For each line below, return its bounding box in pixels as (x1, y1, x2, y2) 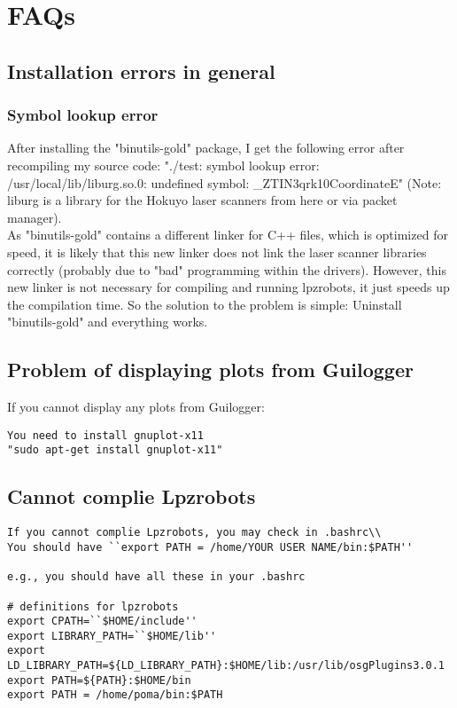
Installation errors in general (7, 57, 275, 84)
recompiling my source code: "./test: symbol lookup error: (7, 155, 320, 174)
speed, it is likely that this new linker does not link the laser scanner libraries (7, 242, 427, 261)
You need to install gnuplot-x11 (7, 429, 204, 442)
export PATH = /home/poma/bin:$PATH (7, 688, 223, 702)
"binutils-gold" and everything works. (7, 312, 208, 331)
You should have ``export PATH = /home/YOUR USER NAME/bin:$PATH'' (7, 540, 414, 554)
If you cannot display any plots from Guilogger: (7, 397, 265, 416)
